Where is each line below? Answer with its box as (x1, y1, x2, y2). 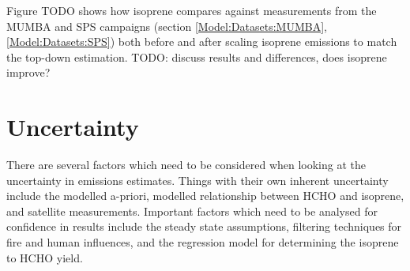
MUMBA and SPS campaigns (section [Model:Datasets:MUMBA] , (6, 17, 327, 34)
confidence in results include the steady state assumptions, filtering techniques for (6, 218, 402, 235)
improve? (6, 64, 51, 81)
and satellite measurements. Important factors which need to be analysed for (6, 202, 378, 219)
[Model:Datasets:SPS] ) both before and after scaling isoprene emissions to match (6, 33, 397, 50)
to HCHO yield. (6, 249, 83, 265)
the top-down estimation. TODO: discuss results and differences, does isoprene (6, 48, 387, 65)
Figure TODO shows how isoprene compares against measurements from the (6, 2, 377, 18)
